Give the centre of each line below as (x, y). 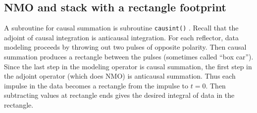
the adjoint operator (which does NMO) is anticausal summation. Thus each (120, 76)
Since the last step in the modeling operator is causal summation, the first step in (128, 66)
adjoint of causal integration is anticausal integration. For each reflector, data (121, 37)
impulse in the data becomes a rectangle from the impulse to (96, 85)
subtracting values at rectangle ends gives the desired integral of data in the (119, 95)
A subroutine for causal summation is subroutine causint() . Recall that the (121, 28)
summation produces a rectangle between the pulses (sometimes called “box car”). (129, 57)
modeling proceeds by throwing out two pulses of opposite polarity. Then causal (125, 47)
